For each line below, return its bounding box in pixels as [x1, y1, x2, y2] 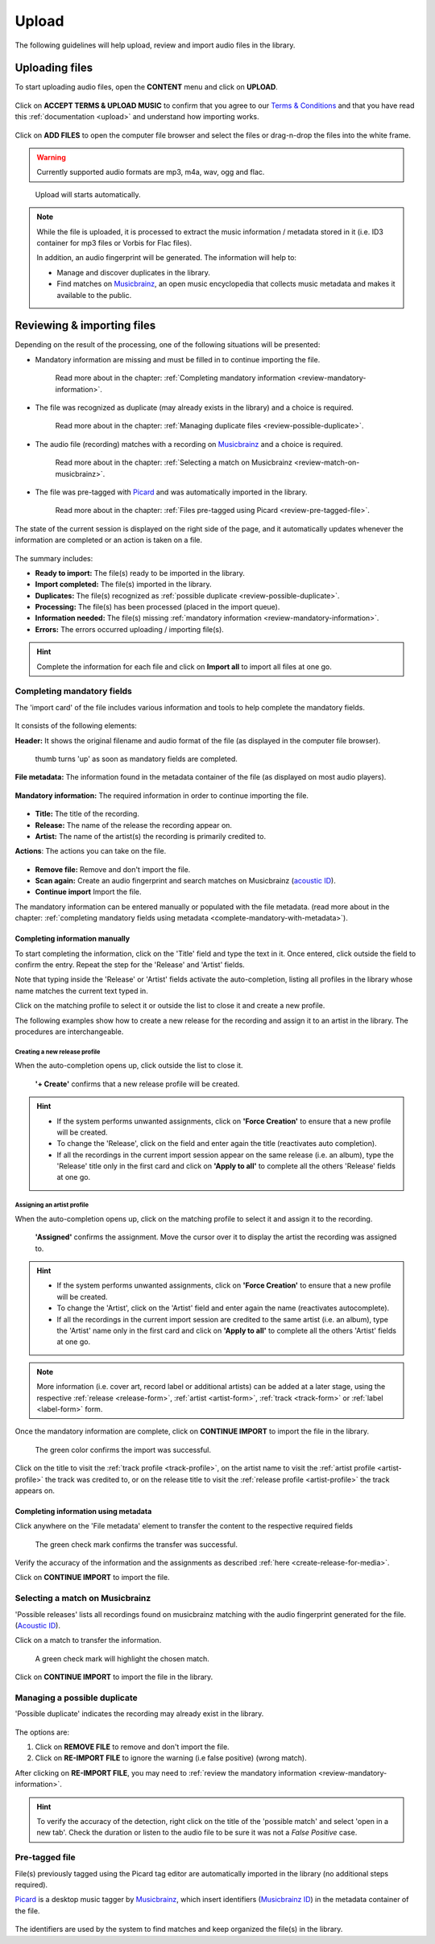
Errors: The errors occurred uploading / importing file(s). [35, 624, 225, 634]
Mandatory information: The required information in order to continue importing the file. [14, 790, 309, 800]
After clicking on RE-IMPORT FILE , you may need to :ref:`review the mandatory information [14, 1768, 317, 1777]
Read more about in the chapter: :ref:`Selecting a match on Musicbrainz [55, 457, 293, 467]
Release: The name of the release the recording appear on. [35, 820, 233, 829]
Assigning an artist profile [14, 1201, 89, 1210]
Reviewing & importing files [14, 319, 156, 333]
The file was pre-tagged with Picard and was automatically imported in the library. [35, 487, 308, 497]
